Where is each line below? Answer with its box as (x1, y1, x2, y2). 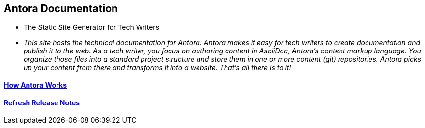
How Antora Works (4, 81, 67, 90)
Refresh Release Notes (4, 98, 80, 107)
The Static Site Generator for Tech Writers (24, 23, 160, 32)
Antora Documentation (4, 2, 118, 15)
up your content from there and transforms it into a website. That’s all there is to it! (24, 63, 291, 72)
